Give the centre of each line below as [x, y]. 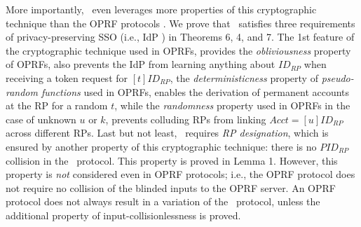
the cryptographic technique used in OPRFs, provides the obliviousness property [178, 50]
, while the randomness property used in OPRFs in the [232, 105]
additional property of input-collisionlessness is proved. [123, 215]
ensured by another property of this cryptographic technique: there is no [161, 146]
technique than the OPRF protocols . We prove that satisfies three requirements [180, 23]
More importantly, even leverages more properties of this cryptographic [161, 9]
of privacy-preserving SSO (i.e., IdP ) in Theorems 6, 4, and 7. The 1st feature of [180, 37]
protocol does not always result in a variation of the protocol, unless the [163, 201]
